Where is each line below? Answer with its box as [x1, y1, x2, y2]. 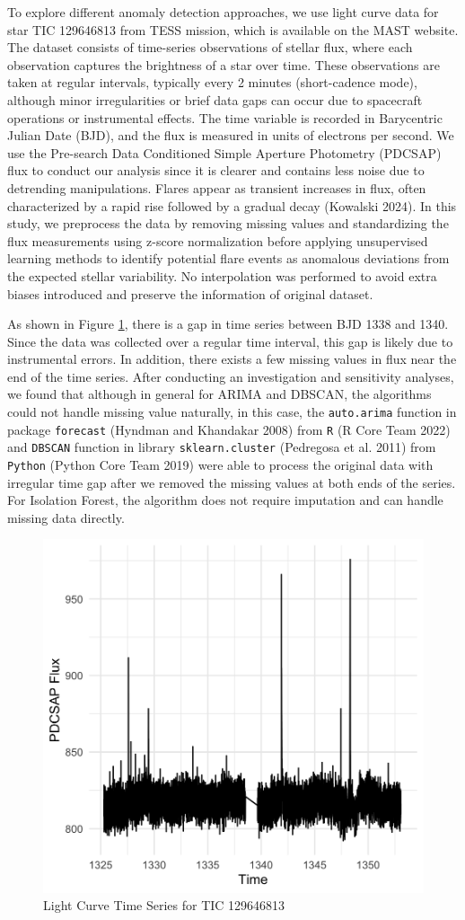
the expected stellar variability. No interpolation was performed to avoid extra [7, 266, 437, 285]
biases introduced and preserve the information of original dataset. [7, 284, 373, 303]
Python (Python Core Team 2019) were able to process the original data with [7, 456, 434, 474]
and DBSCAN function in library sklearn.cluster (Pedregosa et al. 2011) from [7, 438, 436, 456]
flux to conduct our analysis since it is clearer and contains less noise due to [7, 161, 425, 180]
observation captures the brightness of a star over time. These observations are [7, 55, 440, 74]
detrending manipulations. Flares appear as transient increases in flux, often [7, 178, 426, 197]
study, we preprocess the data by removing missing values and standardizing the [7, 214, 449, 233]
